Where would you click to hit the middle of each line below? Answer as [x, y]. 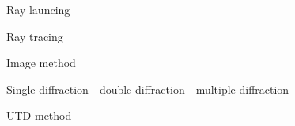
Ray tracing [35, 36]
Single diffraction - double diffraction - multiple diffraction [148, 89]
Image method [41, 63]
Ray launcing [38, 9]
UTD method [39, 115]
